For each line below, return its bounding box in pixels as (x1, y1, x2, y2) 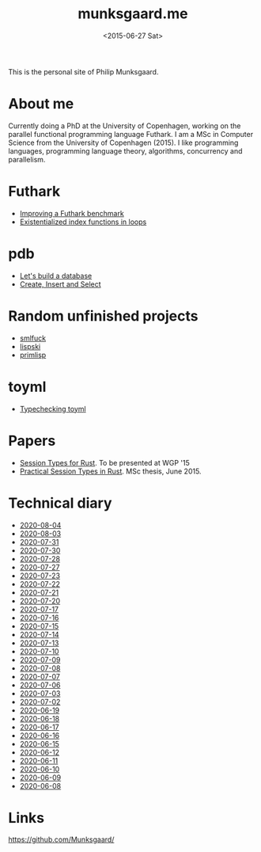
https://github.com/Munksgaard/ (8, 835, 115, 844)
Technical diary (8, 494, 112, 512)
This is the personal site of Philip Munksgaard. (8, 67, 159, 76)
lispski (19, 341, 41, 351)
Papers (8, 432, 56, 450)
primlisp (19, 350, 47, 359)
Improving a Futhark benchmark (19, 208, 124, 218)
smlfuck (19, 333, 46, 343)
